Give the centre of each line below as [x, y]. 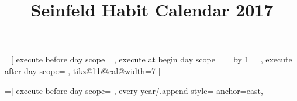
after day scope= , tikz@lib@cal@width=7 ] [83, 70]
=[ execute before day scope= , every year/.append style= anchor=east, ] [137, 90]
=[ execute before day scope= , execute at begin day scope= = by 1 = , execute [148, 59]
